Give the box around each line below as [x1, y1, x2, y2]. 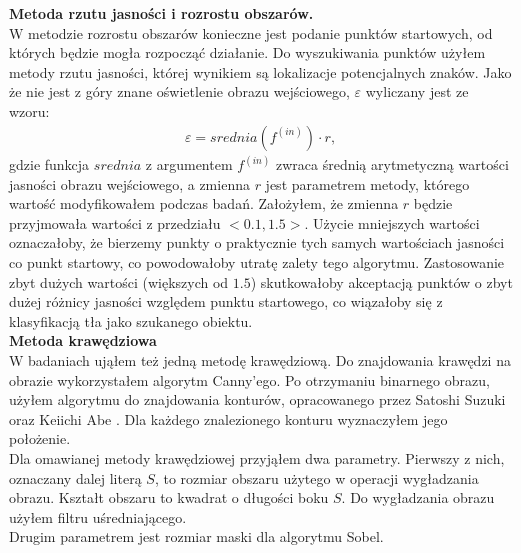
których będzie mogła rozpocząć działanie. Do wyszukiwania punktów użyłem [9, 42, 486, 63]
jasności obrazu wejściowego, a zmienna [9, 173, 250, 194]
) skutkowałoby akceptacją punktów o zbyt [250, 271, 513, 292]
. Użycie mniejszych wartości [304, 212, 480, 233]
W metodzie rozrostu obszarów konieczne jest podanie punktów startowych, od [9, 22, 493, 43]
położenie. [9, 428, 71, 449]
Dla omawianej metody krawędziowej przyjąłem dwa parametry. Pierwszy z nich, [9, 447, 505, 468]
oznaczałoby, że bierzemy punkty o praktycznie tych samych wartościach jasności [9, 232, 505, 253]
